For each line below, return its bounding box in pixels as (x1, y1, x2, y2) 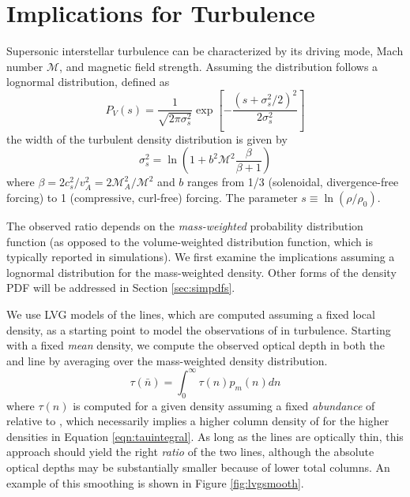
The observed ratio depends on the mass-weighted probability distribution (6, 217, 363, 234)
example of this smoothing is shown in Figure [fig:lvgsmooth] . (6, 474, 304, 491)
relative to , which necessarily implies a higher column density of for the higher (6, 413, 389, 429)
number (6, 58, 43, 74)
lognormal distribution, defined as (6, 73, 170, 90)
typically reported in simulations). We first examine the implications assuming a (6, 248, 395, 265)
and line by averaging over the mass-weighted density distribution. (6, 352, 328, 368)
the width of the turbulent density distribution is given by (6, 130, 288, 147)
